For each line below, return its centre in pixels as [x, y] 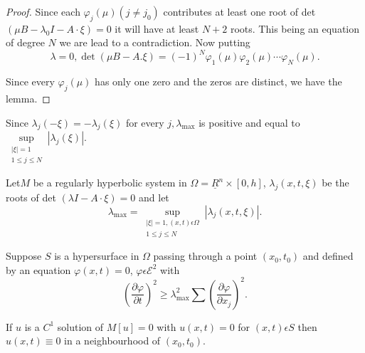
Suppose [24, 256]
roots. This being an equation [295, 28]
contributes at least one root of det [239, 11]
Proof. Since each [43, 11]
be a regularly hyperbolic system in [110, 183]
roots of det [31, 197]
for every [145, 122]
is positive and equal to [249, 122]
